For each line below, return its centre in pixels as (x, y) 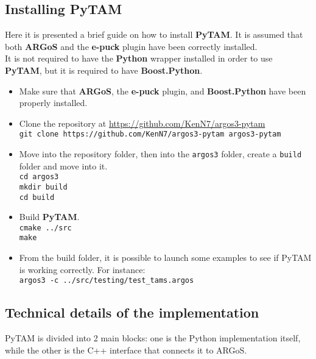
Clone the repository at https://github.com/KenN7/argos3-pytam (142, 123)
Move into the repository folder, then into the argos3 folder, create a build (160, 154)
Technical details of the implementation (132, 312)
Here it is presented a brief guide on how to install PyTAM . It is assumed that (154, 34)
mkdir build (43, 187)
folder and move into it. (63, 165)
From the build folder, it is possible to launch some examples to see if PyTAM (165, 258)
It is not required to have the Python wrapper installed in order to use (139, 58)
